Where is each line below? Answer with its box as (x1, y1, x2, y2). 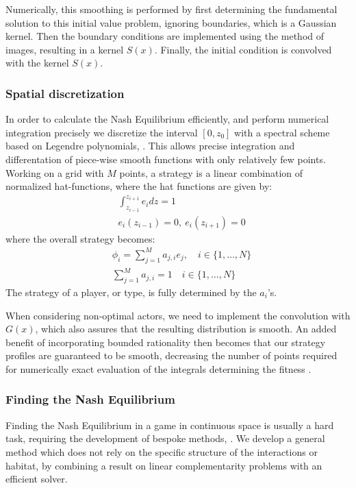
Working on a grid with (5, 165, 104, 180)
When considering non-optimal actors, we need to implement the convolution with (5, 308, 351, 322)
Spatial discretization (5, 84, 125, 101)
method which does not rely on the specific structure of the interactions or (5, 444, 318, 459)
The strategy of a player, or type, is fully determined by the (5, 285, 257, 299)
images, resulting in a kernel (5, 42, 124, 56)
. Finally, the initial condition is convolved (154, 42, 332, 56)
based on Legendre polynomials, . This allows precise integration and (5, 138, 295, 153)
